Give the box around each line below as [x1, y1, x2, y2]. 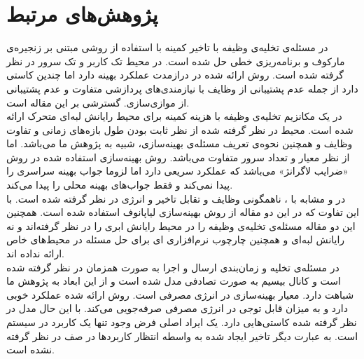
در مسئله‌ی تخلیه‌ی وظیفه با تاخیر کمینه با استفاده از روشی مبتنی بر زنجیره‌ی [6, 40, 328, 55]
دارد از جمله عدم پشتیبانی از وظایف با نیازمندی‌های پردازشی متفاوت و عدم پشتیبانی [6, 81, 358, 95]
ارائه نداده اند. [6, 246, 65, 261]
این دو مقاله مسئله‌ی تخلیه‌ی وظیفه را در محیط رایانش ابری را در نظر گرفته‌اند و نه [6, 218, 356, 233]
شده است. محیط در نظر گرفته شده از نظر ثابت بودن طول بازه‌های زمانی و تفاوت [6, 122, 353, 137]
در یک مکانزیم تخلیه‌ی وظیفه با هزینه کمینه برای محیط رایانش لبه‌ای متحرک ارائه [6, 109, 342, 123]
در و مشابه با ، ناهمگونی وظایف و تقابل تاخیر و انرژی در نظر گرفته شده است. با [6, 191, 346, 205]
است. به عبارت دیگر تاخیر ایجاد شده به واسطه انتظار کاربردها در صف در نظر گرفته [6, 328, 358, 343]
